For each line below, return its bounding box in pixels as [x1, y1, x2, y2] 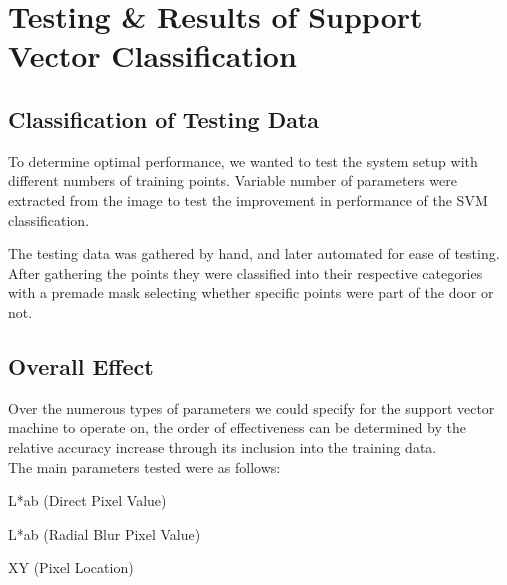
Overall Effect [8, 350, 154, 381]
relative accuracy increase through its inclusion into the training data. [8, 436, 437, 457]
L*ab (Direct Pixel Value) [8, 490, 167, 511]
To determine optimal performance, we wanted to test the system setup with [8, 150, 478, 171]
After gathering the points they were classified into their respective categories [8, 262, 483, 283]
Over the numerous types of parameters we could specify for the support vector [8, 397, 495, 418]
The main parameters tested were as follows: [8, 456, 281, 477]
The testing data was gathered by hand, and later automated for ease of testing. [8, 243, 500, 264]
